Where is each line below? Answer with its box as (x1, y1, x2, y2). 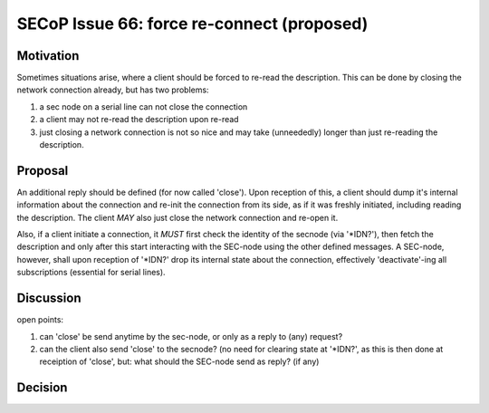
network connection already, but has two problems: (16, 84, 209, 95)
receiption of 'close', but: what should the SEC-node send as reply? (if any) (39, 356, 320, 367)
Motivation (16, 48, 80, 63)
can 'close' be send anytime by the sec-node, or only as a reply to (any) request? (39, 331, 343, 341)
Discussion (16, 291, 81, 306)
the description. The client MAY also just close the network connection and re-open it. (16, 212, 339, 223)
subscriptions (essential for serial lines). (16, 267, 167, 278)
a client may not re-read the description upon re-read (39, 114, 239, 125)
